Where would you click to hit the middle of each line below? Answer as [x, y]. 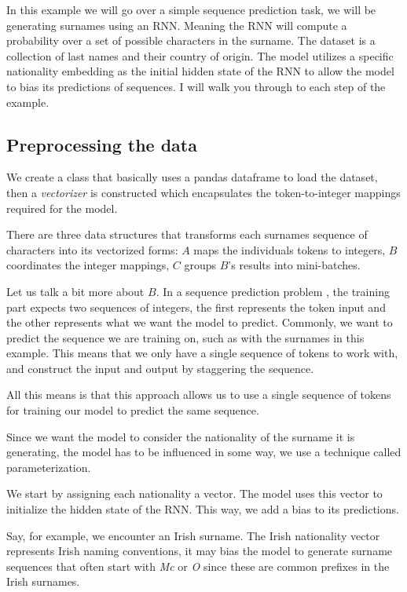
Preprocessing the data [102, 144]
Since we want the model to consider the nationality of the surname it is [181, 436]
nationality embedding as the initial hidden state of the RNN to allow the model [200, 71]
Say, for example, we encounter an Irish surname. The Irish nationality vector [193, 535]
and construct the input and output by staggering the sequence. [160, 368]
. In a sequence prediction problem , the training [273, 291]
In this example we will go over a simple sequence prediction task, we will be [191, 9]
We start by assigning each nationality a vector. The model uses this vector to [194, 493]
